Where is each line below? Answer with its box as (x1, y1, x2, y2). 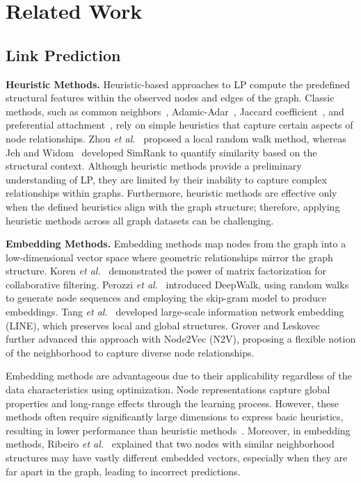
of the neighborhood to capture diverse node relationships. (6, 345, 255, 359)
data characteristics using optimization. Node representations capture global (6, 382, 330, 397)
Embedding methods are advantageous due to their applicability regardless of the (6, 368, 352, 383)
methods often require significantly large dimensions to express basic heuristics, (6, 409, 344, 424)
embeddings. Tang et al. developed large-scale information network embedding (6, 304, 344, 319)
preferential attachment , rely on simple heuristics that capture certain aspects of (6, 117, 353, 132)
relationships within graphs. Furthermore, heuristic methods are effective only (6, 186, 337, 200)
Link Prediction (6, 44, 121, 65)
